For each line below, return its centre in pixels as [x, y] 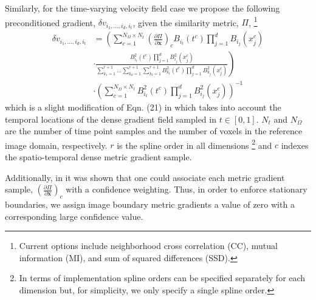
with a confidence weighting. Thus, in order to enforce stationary [187, 189]
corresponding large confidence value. [74, 216]
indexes [295, 145]
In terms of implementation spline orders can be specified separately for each [162, 278]
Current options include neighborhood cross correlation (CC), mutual [148, 246]
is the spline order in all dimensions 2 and [194, 144]
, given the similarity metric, [186, 22]
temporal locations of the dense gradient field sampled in [111, 119]
